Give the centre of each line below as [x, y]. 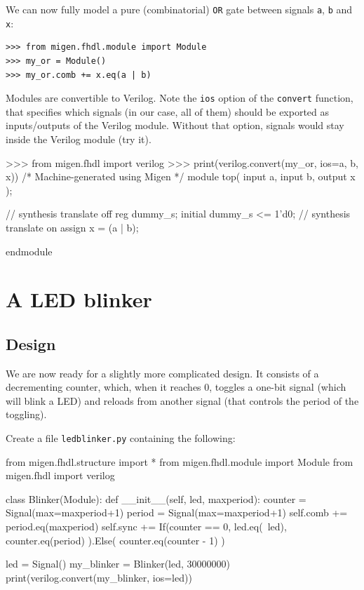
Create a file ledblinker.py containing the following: [121, 438]
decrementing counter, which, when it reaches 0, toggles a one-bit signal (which [176, 387]
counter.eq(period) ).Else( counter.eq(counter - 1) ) [115, 540]
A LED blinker [79, 299]
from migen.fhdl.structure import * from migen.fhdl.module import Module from [180, 461]
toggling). [26, 414]
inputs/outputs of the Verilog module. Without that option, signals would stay [175, 125]
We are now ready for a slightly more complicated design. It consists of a [162, 373]
